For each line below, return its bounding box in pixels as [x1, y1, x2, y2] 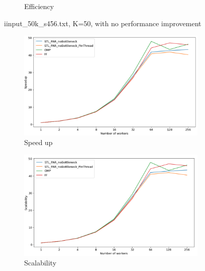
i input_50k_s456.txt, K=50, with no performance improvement [4, 18, 201, 28]
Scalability [24, 257, 56, 268]
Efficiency [24, 1, 54, 11]
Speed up [24, 137, 53, 148]
